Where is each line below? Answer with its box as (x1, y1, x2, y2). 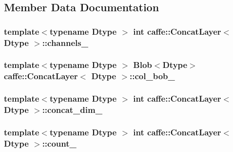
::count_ (42, 137, 77, 149)
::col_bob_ (130, 70, 175, 82)
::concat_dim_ (42, 104, 102, 116)
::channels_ (42, 36, 88, 48)
